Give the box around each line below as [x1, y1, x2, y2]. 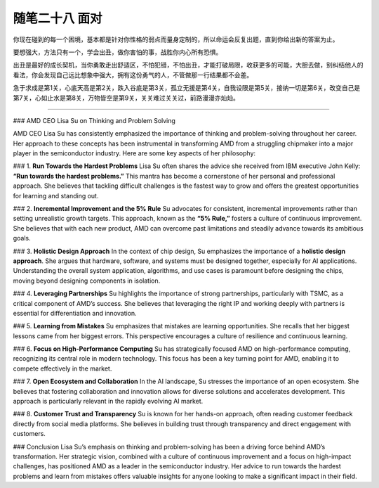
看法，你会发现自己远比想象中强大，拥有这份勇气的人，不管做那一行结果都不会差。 [13, 70, 253, 79]
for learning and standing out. [13, 191, 99, 200]
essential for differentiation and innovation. [13, 309, 137, 317]
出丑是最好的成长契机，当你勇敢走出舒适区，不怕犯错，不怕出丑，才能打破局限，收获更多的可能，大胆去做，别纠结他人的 [13, 60, 364, 70]
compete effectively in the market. [13, 364, 112, 373]
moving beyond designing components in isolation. [13, 276, 161, 285]
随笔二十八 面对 [13, 11, 102, 26]
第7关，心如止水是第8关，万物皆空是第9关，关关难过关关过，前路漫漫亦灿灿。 [13, 94, 240, 102]
